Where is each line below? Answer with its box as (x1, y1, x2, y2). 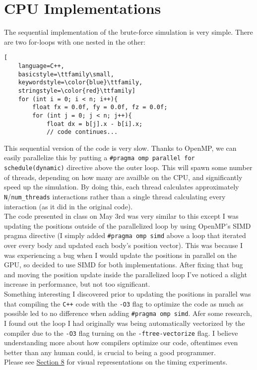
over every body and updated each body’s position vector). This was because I (4, 240, 243, 250)
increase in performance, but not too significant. (4, 279, 150, 289)
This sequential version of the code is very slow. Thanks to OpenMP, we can (4, 142, 237, 153)
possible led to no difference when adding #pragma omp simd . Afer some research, (4, 308, 252, 318)
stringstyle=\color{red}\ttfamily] (18, 87, 135, 94)
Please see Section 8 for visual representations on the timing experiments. (4, 357, 228, 367)
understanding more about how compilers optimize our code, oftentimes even (4, 337, 238, 348)
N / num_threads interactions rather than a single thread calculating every (4, 191, 226, 201)
